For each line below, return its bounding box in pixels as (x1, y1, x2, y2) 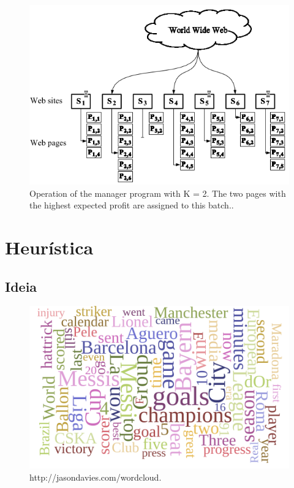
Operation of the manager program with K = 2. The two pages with (29, 186, 286, 199)
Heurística (5, 234, 94, 259)
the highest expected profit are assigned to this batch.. (29, 199, 234, 212)
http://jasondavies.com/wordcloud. (29, 470, 162, 483)
